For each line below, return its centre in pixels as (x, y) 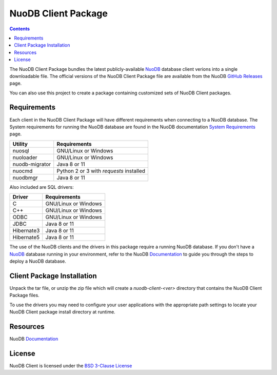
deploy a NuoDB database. (38, 261)
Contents (20, 29)
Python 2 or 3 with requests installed (101, 171)
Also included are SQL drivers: (42, 187)
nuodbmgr (25, 177)
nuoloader (25, 157)
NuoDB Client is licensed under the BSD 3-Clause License (71, 366)
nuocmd (23, 171)
